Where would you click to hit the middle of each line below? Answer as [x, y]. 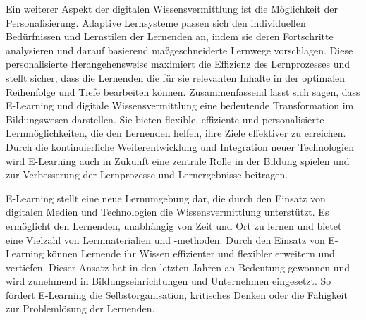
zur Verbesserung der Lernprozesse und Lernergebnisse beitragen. [147, 174]
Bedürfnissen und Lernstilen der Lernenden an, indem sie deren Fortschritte [170, 36]
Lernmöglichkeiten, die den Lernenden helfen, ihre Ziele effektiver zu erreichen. [176, 133]
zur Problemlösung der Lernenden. [80, 308]
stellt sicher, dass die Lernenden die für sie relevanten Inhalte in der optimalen [176, 77]
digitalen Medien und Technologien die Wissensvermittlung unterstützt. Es [167, 212]
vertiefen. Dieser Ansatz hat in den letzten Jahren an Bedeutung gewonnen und [178, 267]
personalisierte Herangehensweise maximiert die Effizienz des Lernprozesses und [178, 64]
